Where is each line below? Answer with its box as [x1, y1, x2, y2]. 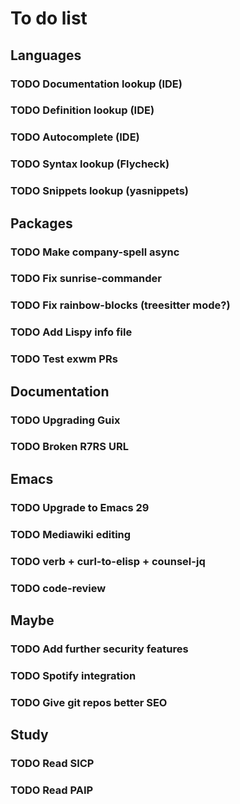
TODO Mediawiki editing [10, 527, 132, 541]
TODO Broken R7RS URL [10, 440, 129, 454]
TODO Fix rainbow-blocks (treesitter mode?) [10, 298, 231, 312]
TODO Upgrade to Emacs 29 [10, 500, 150, 514]
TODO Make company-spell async [10, 245, 180, 259]
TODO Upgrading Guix [10, 413, 121, 427]
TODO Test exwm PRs [10, 352, 118, 366]
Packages [10, 215, 73, 232]
